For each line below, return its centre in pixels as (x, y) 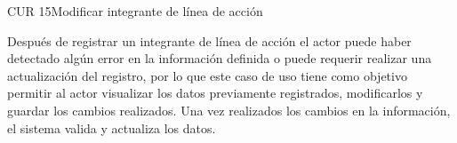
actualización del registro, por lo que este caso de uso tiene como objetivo (207, 75)
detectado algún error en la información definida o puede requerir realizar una (220, 58)
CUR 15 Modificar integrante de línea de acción (135, 11)
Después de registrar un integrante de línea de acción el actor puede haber (209, 40)
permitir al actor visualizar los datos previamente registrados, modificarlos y (215, 93)
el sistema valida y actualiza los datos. (112, 127)
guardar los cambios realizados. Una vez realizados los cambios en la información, (229, 110)
